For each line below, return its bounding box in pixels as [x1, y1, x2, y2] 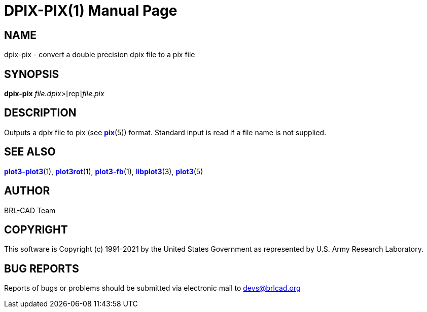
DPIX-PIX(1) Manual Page [4, 2, 177, 19]
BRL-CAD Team [4, 206, 56, 215]
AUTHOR [4, 184, 50, 198]
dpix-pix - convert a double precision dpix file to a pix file [4, 50, 195, 59]
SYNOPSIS [4, 67, 59, 81]
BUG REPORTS [4, 262, 79, 275]
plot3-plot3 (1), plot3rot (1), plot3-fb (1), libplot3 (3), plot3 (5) [4, 167, 203, 176]
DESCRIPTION [4, 106, 77, 120]
